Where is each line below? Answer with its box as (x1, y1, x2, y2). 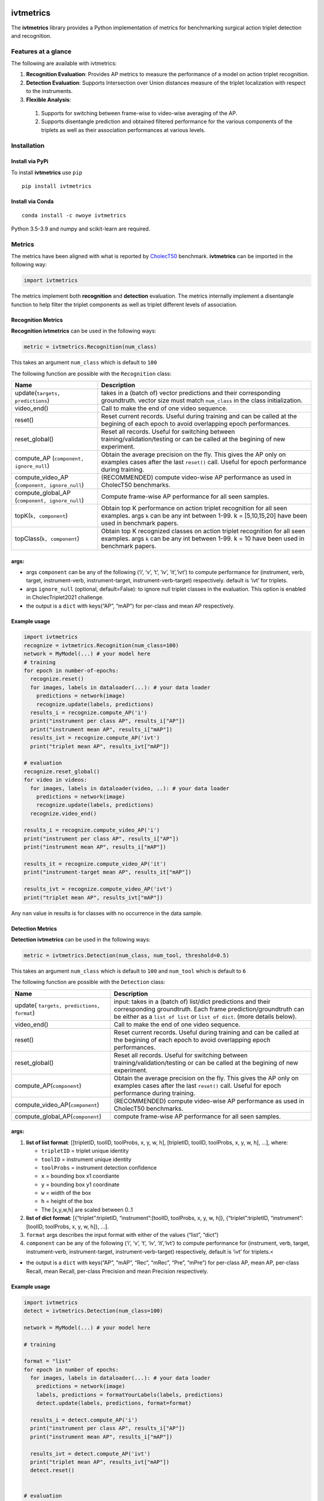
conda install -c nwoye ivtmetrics (22, 212, 127, 219)
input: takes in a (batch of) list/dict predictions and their (113, 997, 271, 1006)
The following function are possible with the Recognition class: (11, 370, 172, 377)
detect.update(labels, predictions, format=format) (36, 1400, 192, 1407)
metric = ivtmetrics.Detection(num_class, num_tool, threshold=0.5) (23, 952, 230, 959)
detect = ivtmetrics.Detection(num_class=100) (23, 1307, 163, 1314)
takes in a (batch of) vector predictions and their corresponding (101, 388, 281, 397)
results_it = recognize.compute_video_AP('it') (23, 860, 166, 868)
